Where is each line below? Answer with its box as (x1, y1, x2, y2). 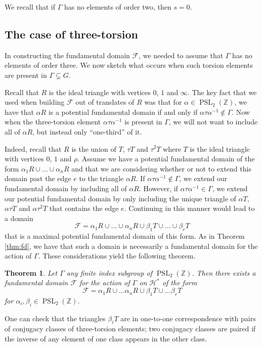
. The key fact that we (187, 86, 257, 97)
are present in (5, 69, 47, 80)
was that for (144, 97, 182, 107)
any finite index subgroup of (66, 267, 152, 278)
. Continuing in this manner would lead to (124, 203, 255, 213)
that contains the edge (49, 203, 119, 213)
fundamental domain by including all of (5, 183, 127, 193)
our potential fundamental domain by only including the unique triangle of (5, 193, 236, 203)
